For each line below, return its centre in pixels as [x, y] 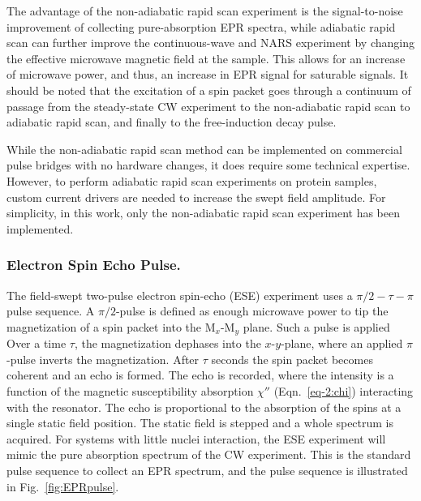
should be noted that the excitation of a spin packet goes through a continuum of [209, 90]
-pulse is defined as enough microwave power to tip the [252, 311]
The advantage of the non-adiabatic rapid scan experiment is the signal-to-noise [205, 11]
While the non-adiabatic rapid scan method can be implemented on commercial [204, 149]
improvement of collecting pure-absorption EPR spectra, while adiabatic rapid [201, 26]
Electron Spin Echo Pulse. [94, 265]
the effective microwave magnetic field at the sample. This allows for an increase [206, 58]
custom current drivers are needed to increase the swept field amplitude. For [196, 197]
